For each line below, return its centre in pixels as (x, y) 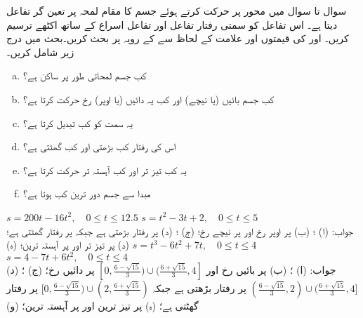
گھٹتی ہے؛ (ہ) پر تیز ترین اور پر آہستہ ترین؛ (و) (103, 306)
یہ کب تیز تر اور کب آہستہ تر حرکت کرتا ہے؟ (105, 170)
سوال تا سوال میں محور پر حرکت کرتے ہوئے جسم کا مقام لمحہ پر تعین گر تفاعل (177, 11)
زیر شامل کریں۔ (40, 52)
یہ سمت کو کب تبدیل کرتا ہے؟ (78, 122)
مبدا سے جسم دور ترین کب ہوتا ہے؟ (87, 193)
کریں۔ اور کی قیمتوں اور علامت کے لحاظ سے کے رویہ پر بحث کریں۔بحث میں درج (178, 38)
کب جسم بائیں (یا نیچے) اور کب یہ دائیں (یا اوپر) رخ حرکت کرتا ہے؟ (148, 99)
